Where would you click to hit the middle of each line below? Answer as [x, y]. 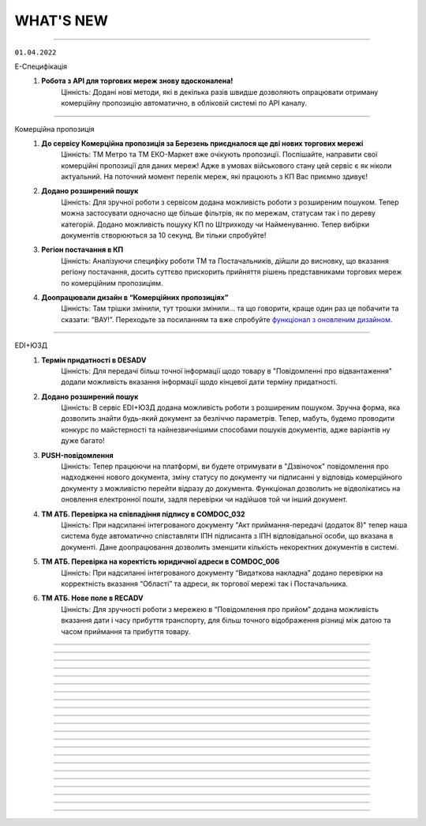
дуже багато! [83, 441]
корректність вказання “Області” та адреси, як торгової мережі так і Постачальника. [205, 584]
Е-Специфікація [41, 66]
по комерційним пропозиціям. [112, 283]
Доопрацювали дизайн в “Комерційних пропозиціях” [135, 297]
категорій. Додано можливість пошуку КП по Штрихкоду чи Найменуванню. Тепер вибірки [215, 224]
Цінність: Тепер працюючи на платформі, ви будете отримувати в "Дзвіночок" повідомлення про [225, 467]
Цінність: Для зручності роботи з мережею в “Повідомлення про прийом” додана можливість [220, 609]
